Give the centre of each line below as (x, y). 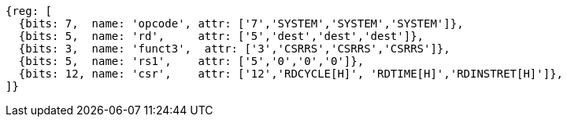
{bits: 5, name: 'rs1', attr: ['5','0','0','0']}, (191, 61)
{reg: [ (29, 11)
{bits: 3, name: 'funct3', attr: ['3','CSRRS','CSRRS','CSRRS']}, (234, 49)
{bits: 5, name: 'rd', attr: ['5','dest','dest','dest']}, (221, 36)
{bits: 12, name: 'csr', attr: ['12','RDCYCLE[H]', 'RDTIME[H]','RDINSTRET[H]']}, (291, 74)
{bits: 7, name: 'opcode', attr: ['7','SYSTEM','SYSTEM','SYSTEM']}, (241, 24)
